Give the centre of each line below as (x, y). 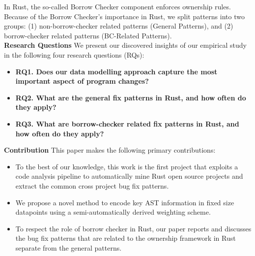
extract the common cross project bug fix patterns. (92, 185)
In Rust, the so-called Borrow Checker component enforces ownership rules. (117, 6)
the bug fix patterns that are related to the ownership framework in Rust (126, 238)
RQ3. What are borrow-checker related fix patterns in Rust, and (127, 123)
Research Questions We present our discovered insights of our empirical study (125, 45)
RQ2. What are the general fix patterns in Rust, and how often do (131, 97)
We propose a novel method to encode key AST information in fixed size (125, 202)
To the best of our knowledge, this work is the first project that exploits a (127, 166)
